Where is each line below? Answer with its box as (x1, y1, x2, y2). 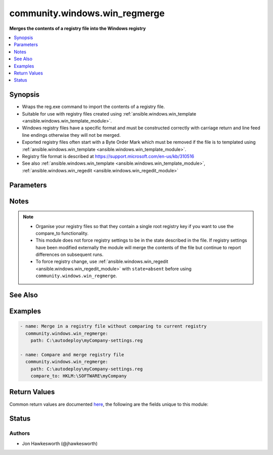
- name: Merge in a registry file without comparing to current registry (20, 323, 207, 329)
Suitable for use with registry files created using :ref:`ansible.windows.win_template (22, 110, 197, 117)
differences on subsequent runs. (35, 251, 104, 258)
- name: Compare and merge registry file (20, 352, 124, 357)
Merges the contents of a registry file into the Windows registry (9, 25, 146, 31)
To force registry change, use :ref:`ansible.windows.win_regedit (35, 258, 169, 264)
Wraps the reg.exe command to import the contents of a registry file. (22, 104, 165, 110)
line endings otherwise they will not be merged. (22, 132, 121, 138)
